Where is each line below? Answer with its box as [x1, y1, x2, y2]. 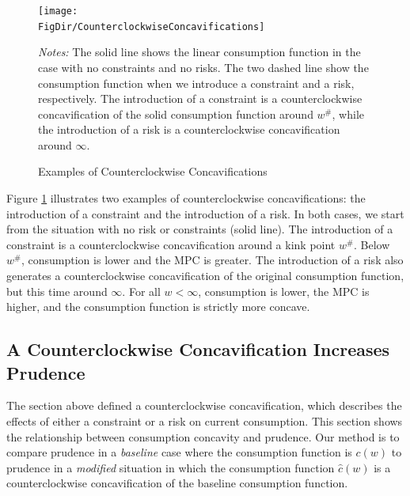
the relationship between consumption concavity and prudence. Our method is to [6, 428, 400, 445]
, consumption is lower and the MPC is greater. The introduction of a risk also [21, 252, 404, 268]
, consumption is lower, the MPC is [198, 282, 370, 299]
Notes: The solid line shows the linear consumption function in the [38, 44, 361, 60]
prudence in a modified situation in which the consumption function [6, 459, 335, 475]
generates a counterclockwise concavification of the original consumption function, [6, 267, 404, 284]
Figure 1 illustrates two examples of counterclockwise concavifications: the [6, 190, 366, 206]
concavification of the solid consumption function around [38, 105, 313, 122]
